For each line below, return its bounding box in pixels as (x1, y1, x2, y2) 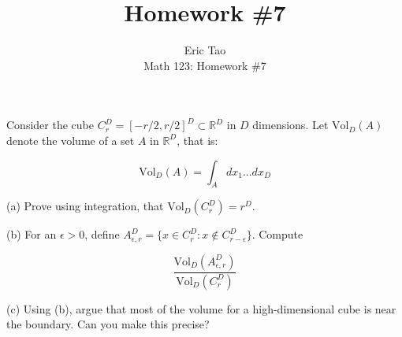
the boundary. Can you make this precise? (6, 316, 210, 332)
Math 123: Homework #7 (143, 57, 266, 73)
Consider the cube (6, 117, 94, 133)
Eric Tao (184, 42, 226, 58)
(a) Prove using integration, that (6, 198, 164, 214)
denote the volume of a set (6, 131, 135, 148)
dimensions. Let (252, 117, 329, 133)
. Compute (251, 226, 303, 243)
